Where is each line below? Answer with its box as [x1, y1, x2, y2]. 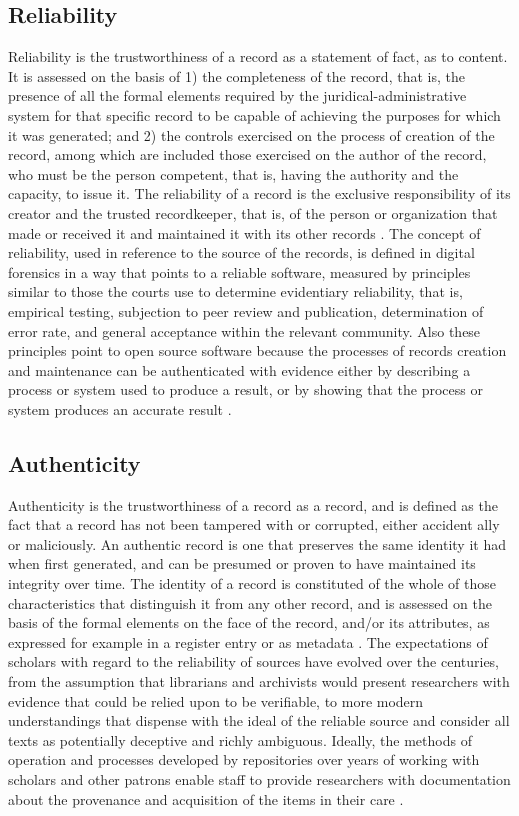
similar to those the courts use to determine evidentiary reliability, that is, [8, 281, 463, 302]
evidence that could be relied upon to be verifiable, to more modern [8, 690, 424, 711]
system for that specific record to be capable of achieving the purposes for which [8, 104, 501, 125]
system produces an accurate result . [8, 398, 232, 419]
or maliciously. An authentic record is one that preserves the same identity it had [8, 533, 506, 554]
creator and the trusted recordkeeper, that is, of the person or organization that [8, 202, 498, 223]
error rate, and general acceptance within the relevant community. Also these [8, 320, 481, 341]
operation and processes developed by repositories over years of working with [8, 749, 480, 770]
